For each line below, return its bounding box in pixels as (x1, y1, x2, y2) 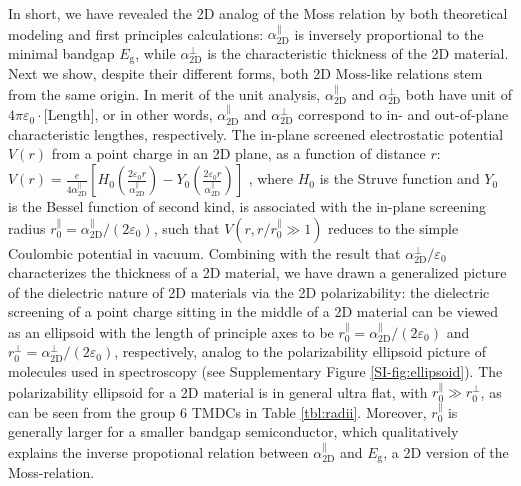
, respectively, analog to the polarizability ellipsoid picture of (114, 341, 486, 362)
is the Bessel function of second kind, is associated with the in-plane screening (8, 196, 486, 217)
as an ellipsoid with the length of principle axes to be (8, 321, 334, 342)
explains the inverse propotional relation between (8, 441, 309, 462)
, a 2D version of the (383, 441, 509, 462)
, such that (153, 217, 220, 238)
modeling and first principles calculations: (8, 23, 264, 44)
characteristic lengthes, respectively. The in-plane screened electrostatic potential (8, 123, 504, 144)
